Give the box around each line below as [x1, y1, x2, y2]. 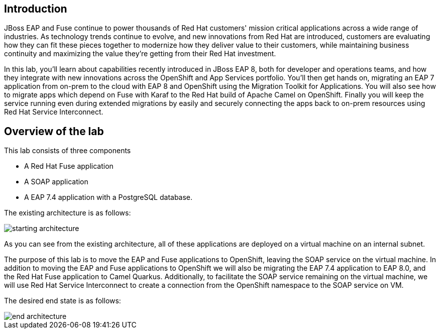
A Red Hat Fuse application [24, 162, 114, 171]
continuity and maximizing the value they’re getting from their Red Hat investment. [4, 49, 276, 58]
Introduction [4, 3, 67, 15]
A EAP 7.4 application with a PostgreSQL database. [24, 193, 193, 202]
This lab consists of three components [4, 146, 131, 155]
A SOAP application [24, 177, 88, 186]
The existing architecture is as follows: [4, 208, 131, 217]
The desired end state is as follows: [4, 296, 121, 305]
